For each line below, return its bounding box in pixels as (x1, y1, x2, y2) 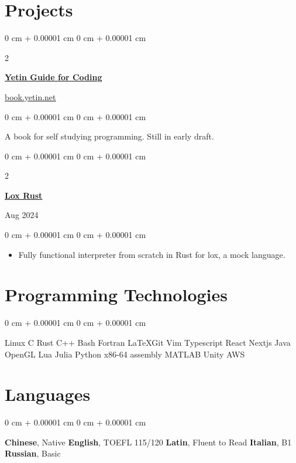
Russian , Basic (5, 447, 61, 459)
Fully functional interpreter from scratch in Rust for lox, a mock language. (18, 248, 285, 260)
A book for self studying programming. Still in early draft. (5, 130, 214, 142)
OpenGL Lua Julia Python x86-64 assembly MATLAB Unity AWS (5, 348, 245, 360)
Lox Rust (5, 189, 43, 201)
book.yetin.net (5, 90, 56, 103)
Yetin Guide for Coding (5, 71, 102, 83)
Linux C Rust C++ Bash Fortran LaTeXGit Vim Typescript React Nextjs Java (5, 336, 291, 348)
